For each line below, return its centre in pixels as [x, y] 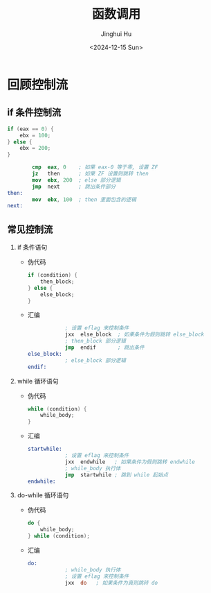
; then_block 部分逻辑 [95, 341]
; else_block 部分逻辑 [95, 360]
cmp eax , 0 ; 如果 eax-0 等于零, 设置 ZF [95, 167]
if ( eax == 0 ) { [30, 129]
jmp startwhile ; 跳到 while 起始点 [116, 475]
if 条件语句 [32, 248]
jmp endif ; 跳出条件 [105, 347]
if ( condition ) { [53, 275]
